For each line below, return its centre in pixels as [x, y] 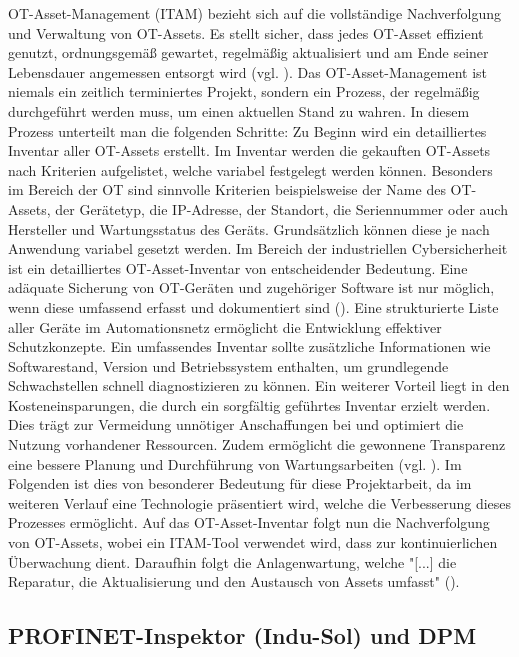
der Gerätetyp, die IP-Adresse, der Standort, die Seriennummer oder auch [281, 208]
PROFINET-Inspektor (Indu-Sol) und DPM [242, 635]
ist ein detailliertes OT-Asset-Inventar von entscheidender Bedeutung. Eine [238, 267]
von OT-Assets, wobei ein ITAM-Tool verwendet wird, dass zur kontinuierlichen [253, 542]
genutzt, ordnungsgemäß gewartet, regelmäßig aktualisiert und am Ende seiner [248, 52]
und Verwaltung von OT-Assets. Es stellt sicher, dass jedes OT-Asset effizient [246, 32]
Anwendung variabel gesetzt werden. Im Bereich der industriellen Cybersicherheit [258, 248]
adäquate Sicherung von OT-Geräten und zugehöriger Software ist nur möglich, [251, 287]
